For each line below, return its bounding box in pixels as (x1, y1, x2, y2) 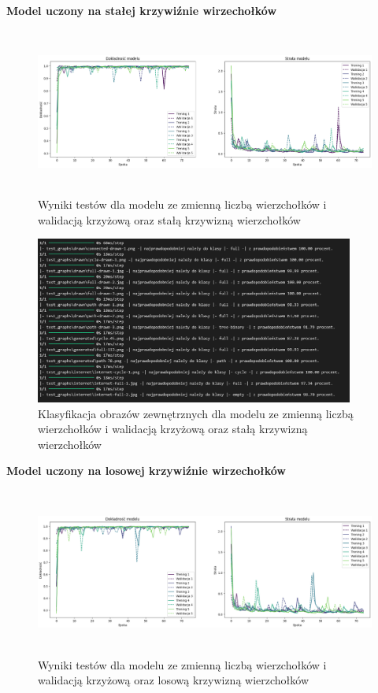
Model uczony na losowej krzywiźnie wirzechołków (6, 462, 286, 479)
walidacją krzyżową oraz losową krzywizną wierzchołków (38, 672, 309, 688)
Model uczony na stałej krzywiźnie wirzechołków (6, 2, 277, 18)
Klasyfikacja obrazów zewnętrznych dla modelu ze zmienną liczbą (38, 405, 354, 421)
